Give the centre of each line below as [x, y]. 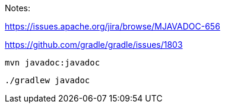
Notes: [18, 8]
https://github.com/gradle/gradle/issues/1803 [94, 45]
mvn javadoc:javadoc [53, 63]
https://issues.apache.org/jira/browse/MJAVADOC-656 [113, 26]
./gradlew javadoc [47, 80]
